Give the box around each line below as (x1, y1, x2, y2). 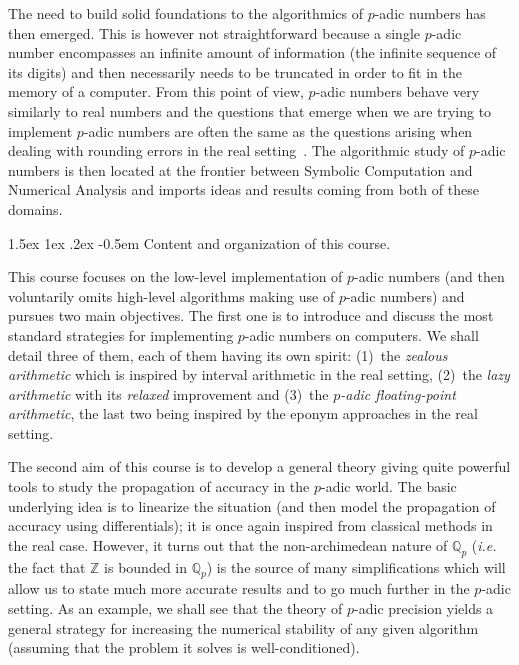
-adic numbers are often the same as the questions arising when (83, 120, 473, 141)
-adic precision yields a (354, 598, 494, 619)
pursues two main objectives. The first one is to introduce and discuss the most (8, 305, 494, 326)
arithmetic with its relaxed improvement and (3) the (8, 383, 329, 404)
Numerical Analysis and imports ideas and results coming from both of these (8, 179, 479, 200)
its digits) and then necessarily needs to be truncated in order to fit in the (8, 61, 462, 82)
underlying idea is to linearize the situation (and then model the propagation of (8, 495, 496, 516)
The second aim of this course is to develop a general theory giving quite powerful (8, 456, 511, 477)
